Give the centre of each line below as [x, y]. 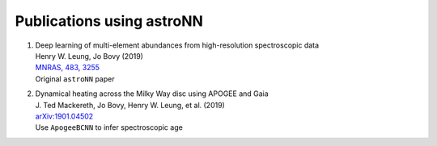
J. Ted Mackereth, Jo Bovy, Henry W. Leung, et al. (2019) [130, 105]
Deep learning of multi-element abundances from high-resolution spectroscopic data [177, 45]
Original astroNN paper [75, 79]
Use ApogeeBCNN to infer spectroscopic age [109, 127]
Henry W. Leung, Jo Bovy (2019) [89, 56]
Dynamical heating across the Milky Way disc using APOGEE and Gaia [152, 94]
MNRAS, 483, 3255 [68, 68]
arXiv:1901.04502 [64, 116]
